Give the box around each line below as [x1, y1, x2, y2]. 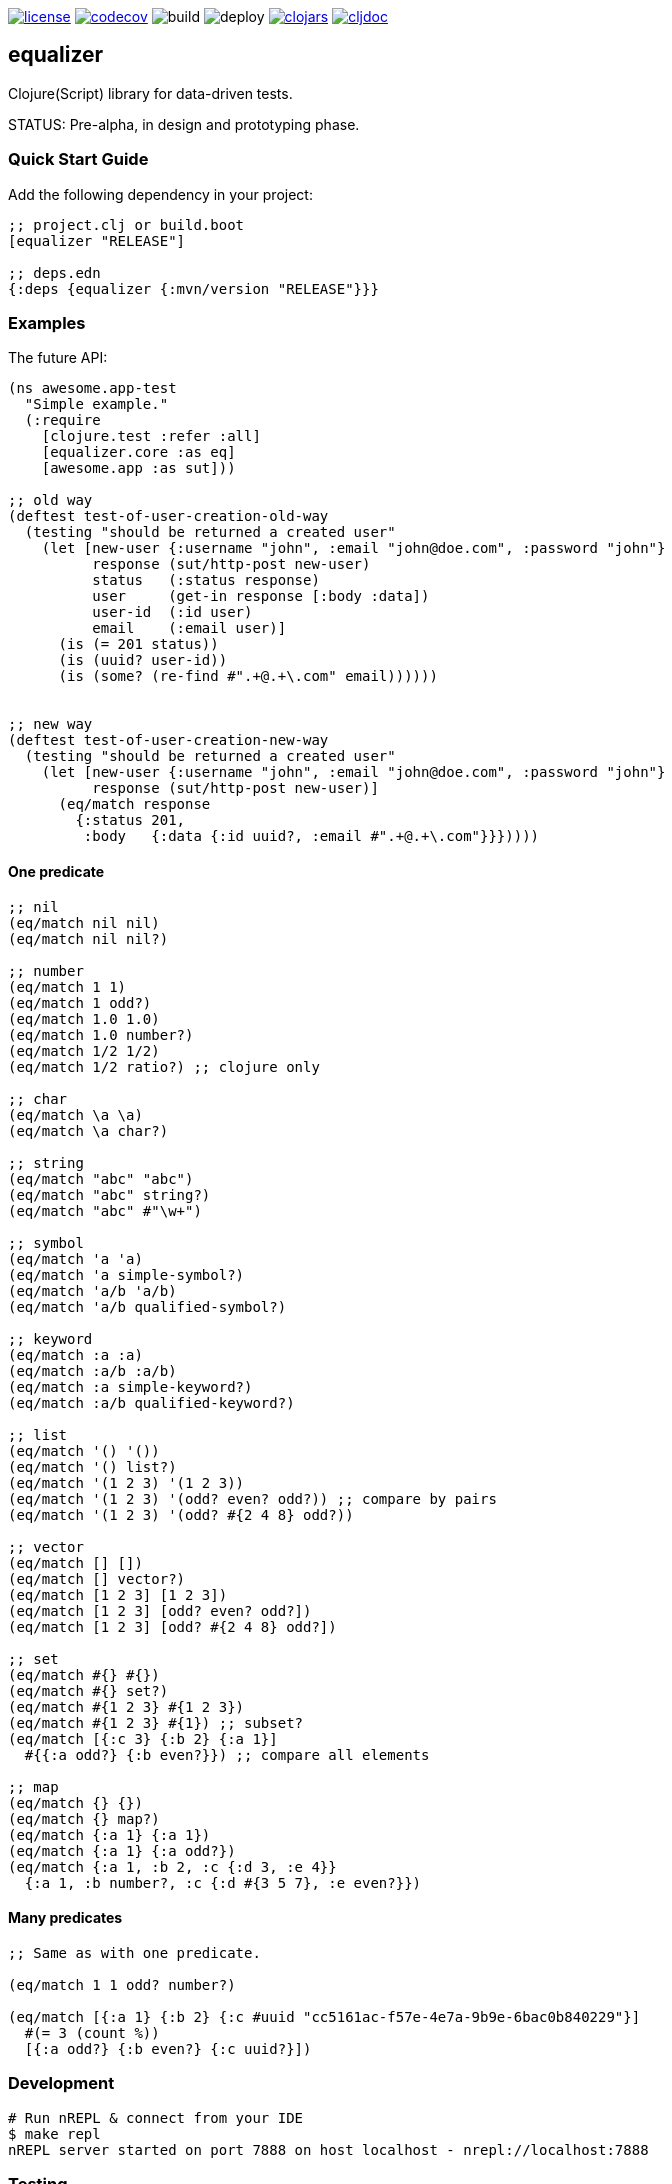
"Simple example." [24, 396, 169, 413]
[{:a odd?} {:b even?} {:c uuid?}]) [24, 2040, 312, 2057]
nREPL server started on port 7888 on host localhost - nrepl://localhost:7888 [8, 2141, 649, 2158]
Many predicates [8, 1909, 123, 1927]
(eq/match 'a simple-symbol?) [8, 1266, 245, 1283]
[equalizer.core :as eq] [41, 444, 236, 461]
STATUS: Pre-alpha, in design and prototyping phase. [8, 115, 360, 133]
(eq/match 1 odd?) [8, 994, 152, 1011]
